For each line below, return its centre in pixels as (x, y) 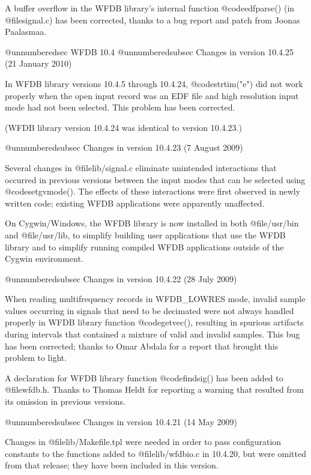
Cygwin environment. (44, 259)
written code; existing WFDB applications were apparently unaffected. (135, 203)
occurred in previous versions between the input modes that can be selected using (155, 179)
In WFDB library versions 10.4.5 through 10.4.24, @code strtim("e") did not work (154, 83)
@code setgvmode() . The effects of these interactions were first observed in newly (153, 191)
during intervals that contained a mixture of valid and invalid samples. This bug (152, 334)
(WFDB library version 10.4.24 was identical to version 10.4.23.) (123, 127)
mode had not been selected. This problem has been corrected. (120, 107)
